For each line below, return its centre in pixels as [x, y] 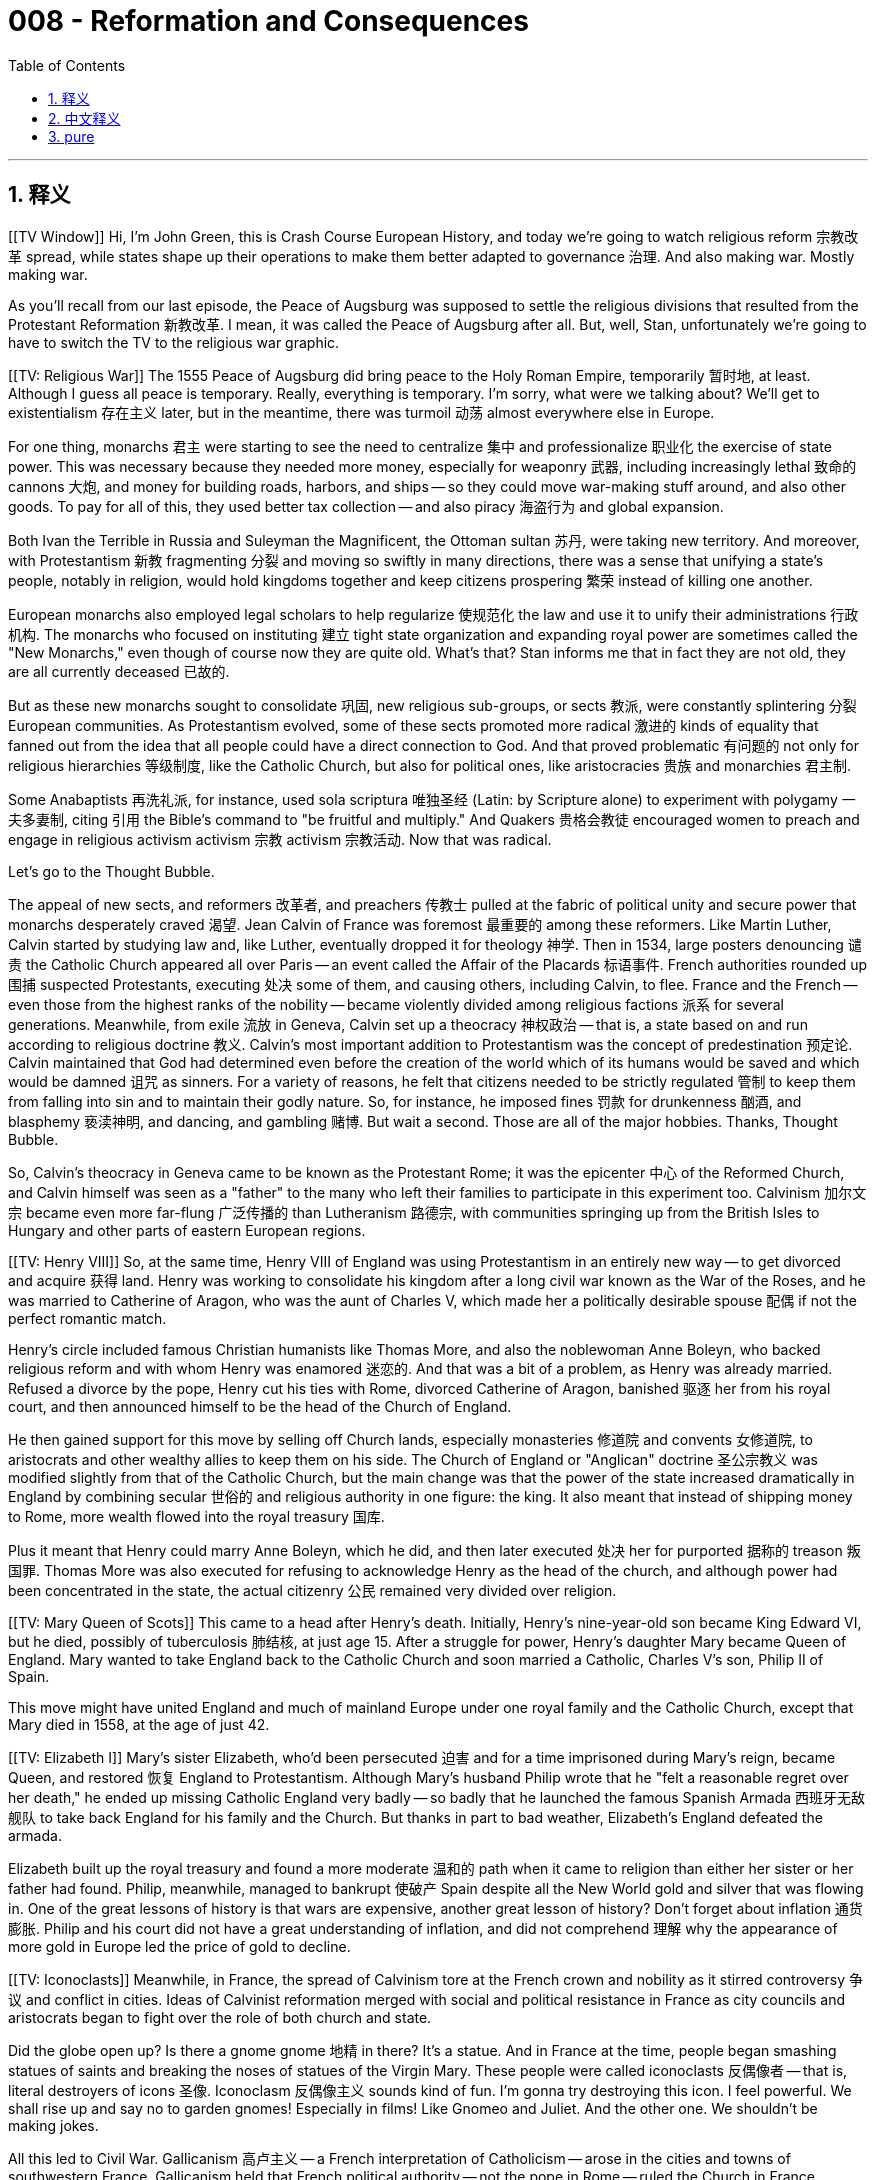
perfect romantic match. [87, 1318]
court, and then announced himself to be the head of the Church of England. [260, 1406]
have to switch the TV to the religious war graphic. [174, 342]
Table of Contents [67, 65]
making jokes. [53, 2125]
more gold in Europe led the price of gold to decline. [179, 1946]
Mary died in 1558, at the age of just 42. [139, 1724]
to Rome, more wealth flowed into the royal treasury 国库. [196, 1516]
